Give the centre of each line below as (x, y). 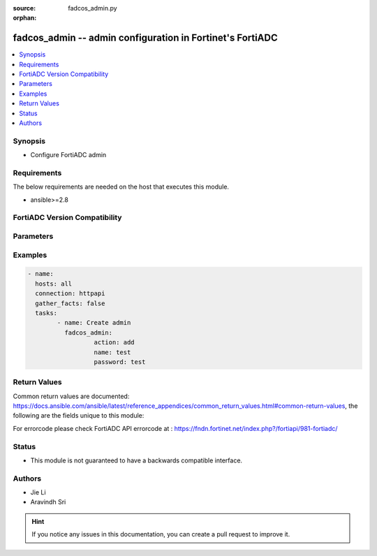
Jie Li (38, 492)
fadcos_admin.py (93, 8)
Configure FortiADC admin (68, 155)
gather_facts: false (70, 303)
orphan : (25, 18)
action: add (114, 343)
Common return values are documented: (71, 396)
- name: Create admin (94, 323)
